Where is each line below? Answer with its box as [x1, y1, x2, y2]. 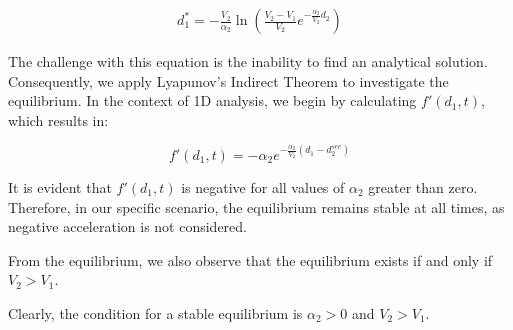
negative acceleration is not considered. [8, 216, 247, 237]
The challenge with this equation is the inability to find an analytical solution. [8, 51, 488, 72]
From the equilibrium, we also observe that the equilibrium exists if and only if [8, 249, 493, 270]
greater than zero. [368, 176, 478, 197]
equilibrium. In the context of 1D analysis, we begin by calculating [8, 90, 417, 111]
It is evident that [8, 176, 112, 197]
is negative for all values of [181, 176, 345, 197]
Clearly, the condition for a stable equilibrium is [8, 302, 303, 323]
